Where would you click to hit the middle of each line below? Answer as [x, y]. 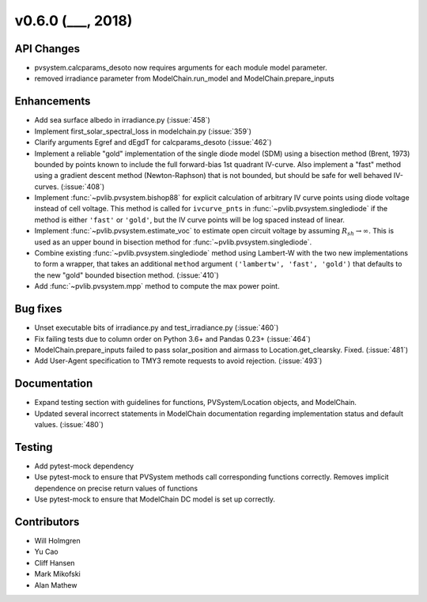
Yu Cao [46, 552]
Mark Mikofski [57, 574]
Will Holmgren [57, 540]
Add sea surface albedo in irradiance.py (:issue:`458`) [123, 120]
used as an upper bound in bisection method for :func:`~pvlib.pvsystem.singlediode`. [173, 242]
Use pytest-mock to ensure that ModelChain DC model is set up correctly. [155, 499]
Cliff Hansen [55, 562]
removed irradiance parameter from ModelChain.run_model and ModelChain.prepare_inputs [185, 78]
